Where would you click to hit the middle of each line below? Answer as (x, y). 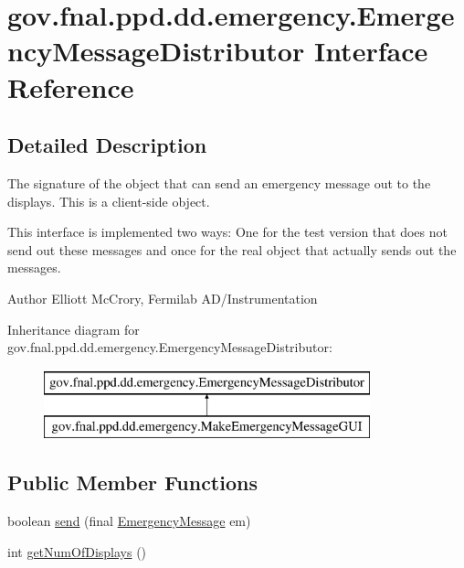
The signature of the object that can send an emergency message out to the (219, 182)
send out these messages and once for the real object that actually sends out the (232, 249)
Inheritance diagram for (74, 329)
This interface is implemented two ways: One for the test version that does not (227, 232)
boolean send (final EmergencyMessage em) (129, 521)
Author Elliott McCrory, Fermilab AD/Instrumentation (163, 298)
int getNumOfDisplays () (77, 551)
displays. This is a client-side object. (109, 201)
